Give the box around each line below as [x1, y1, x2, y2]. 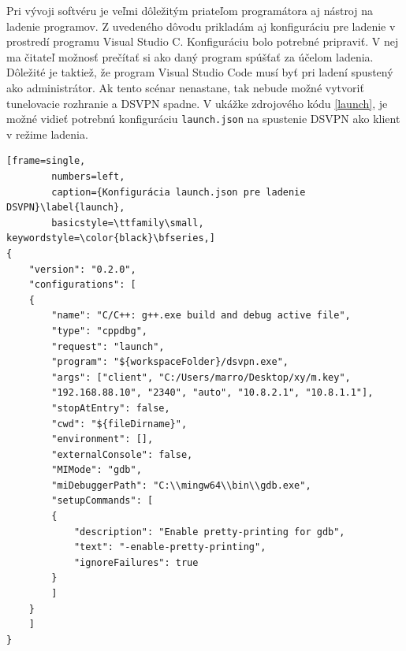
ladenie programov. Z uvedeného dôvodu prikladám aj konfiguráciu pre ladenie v [6, 17, 396, 34]
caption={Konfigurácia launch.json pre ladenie [51, 186, 306, 198]
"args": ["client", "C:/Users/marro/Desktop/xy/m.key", [51, 371, 351, 383]
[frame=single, [6, 155, 86, 167]
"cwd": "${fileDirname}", [51, 418, 188, 430]
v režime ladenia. [6, 125, 88, 142]
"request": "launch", [51, 340, 165, 352]
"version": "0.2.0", [28, 263, 136, 275]
